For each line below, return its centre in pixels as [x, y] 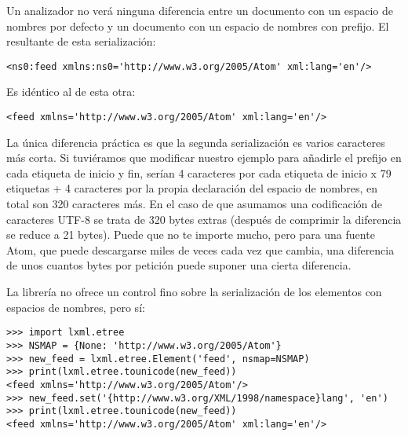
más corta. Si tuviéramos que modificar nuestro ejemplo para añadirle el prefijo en [204, 158]
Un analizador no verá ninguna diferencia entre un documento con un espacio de [200, 10]
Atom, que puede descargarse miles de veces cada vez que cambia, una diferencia [200, 249]
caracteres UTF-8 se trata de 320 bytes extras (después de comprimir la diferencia [204, 219]
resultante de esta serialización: [81, 41]
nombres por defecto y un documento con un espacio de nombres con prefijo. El [198, 26]
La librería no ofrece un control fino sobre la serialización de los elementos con [194, 292]
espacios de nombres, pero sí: [76, 307]
